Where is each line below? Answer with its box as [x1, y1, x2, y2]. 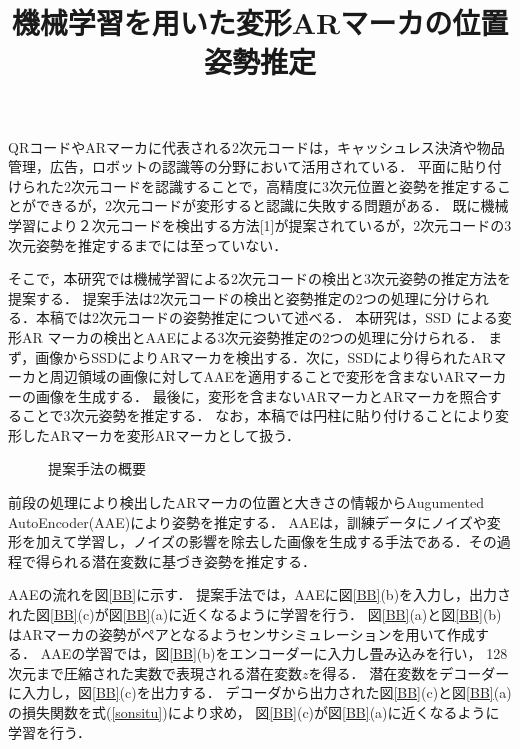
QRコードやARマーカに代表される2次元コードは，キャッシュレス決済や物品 [8, 136, 505, 157]
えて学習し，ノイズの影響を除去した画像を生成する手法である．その [49, 531, 497, 552]
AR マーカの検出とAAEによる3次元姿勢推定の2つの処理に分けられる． [21, 326, 484, 347]
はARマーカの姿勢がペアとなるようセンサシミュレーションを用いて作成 [8, 623, 476, 644]
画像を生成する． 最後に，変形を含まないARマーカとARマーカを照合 [35, 385, 488, 406]
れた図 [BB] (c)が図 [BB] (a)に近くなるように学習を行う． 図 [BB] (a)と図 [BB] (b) [8, 604, 502, 625]
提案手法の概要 [48, 458, 146, 479]
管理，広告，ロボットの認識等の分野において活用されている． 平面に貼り [8, 156, 488, 177]
